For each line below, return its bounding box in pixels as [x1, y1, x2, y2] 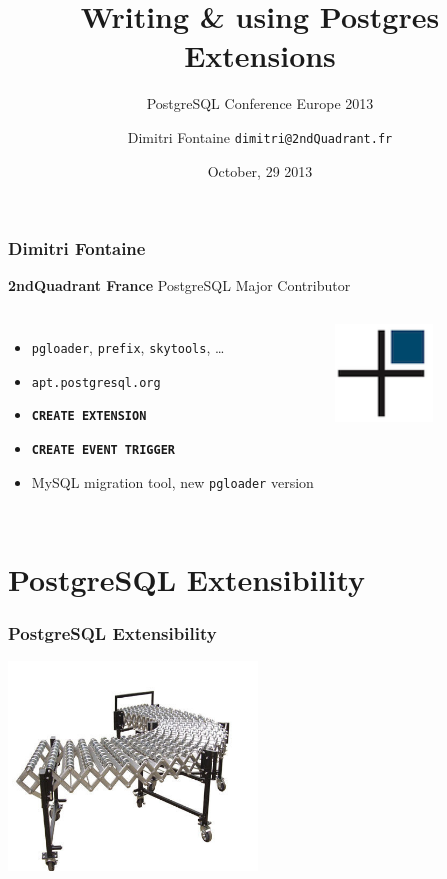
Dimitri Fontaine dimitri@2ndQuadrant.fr [127, 126, 393, 147]
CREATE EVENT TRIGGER [31, 443, 175, 458]
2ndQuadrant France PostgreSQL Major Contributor [8, 275, 351, 296]
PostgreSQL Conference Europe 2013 [146, 93, 374, 114]
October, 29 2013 [207, 160, 313, 181]
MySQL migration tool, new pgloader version [31, 471, 314, 492]
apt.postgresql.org [31, 375, 161, 390]
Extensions [184, 35, 336, 76]
